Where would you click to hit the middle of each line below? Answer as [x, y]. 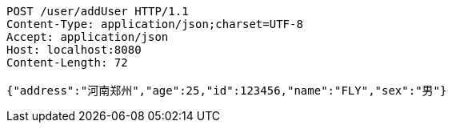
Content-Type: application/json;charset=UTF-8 [155, 24]
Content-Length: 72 [67, 62]
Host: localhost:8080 [74, 50]
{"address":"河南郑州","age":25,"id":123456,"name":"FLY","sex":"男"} [227, 91]
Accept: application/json [88, 37]
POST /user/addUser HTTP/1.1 [98, 11]
